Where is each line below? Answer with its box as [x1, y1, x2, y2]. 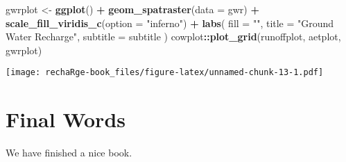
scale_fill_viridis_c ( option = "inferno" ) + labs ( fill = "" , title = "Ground [6, 15, 334, 30]
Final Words [6, 105, 126, 133]
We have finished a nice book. [6, 145, 132, 160]
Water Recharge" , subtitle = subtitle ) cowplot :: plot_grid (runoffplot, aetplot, [6, 29, 341, 44]
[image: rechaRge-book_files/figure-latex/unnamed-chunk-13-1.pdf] [6, 67, 324, 78]
